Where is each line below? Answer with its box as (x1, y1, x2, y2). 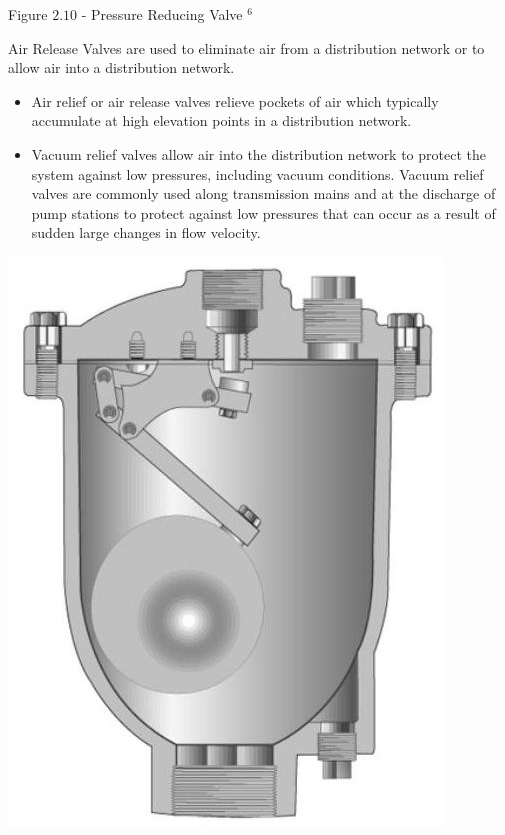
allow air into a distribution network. (8, 57, 235, 78)
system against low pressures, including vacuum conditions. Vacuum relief (31, 163, 484, 184)
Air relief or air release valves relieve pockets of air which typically (31, 90, 439, 111)
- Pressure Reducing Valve (81, 4, 243, 24)
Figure (8, 4, 48, 24)
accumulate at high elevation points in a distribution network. (31, 110, 412, 131)
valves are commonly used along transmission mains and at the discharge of (31, 183, 496, 204)
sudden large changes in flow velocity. (31, 222, 261, 243)
